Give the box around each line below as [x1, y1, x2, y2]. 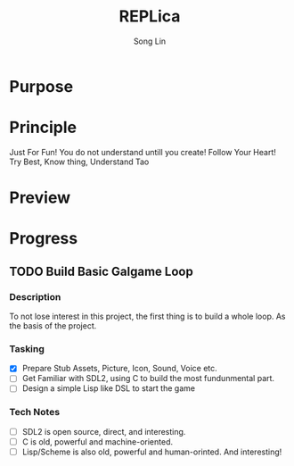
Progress [9, 229, 78, 249]
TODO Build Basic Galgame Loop [9, 263, 193, 279]
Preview [9, 187, 71, 208]
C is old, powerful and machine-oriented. [21, 436, 174, 447]
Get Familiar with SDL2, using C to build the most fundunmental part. [21, 373, 274, 384]
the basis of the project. [9, 320, 97, 331]
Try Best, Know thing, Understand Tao [9, 156, 150, 167]
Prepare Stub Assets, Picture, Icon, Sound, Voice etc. [21, 363, 218, 374]
